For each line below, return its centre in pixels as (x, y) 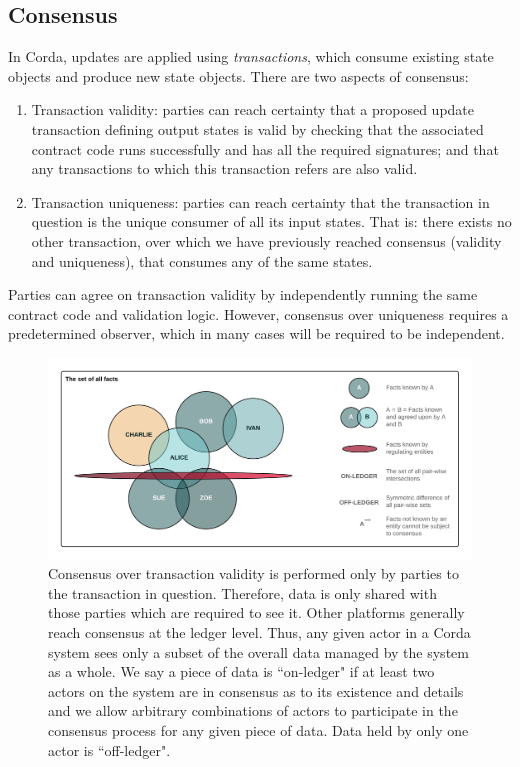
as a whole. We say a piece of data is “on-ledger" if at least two (241, 671)
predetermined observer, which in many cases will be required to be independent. (256, 333)
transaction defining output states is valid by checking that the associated (257, 128)
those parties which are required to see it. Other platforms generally (256, 612)
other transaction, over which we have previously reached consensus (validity (266, 240)
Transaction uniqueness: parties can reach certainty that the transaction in (260, 201)
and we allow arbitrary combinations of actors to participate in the (253, 710)
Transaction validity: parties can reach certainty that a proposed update (253, 109)
